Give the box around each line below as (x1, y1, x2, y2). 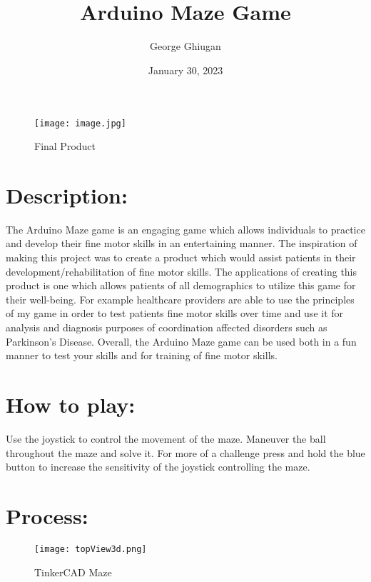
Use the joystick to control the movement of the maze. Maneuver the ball (6, 431, 326, 446)
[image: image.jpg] (34, 118, 126, 129)
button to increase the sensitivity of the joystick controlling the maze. (6, 459, 310, 474)
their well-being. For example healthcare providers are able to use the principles (6, 291, 355, 306)
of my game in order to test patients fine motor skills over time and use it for (6, 306, 344, 321)
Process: (6, 501, 88, 530)
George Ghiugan (150, 39, 221, 54)
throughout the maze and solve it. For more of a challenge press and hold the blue (6, 445, 365, 460)
